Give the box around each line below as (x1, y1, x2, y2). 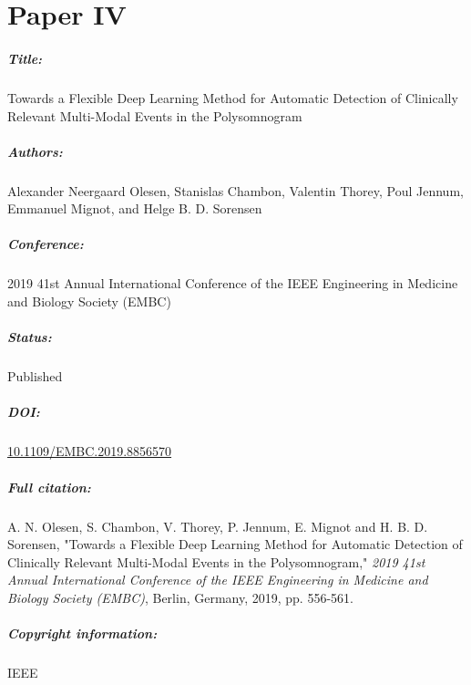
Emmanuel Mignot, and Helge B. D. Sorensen (7, 199, 262, 218)
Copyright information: (7, 624, 158, 643)
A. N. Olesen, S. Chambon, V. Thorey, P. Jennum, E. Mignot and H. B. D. (7, 516, 428, 535)
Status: (7, 327, 52, 347)
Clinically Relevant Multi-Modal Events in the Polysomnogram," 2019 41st (7, 552, 425, 571)
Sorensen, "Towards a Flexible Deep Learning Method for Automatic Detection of (7, 535, 463, 554)
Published (7, 367, 63, 386)
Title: (7, 48, 43, 67)
